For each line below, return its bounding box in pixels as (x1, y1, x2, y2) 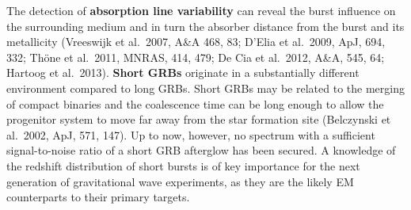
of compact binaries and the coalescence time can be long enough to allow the (6, 95, 384, 112)
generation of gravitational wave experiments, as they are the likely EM (6, 173, 354, 189)
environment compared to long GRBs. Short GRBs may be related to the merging (6, 79, 405, 96)
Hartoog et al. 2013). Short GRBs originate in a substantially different (6, 64, 360, 81)
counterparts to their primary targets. (6, 189, 190, 205)
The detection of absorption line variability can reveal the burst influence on (6, 2, 396, 18)
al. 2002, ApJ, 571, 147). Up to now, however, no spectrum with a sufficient (6, 126, 375, 143)
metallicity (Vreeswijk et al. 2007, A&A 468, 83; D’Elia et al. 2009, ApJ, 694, (6, 33, 386, 50)
